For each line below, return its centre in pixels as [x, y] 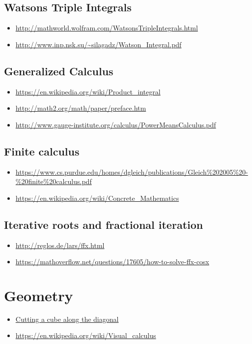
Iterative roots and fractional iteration [104, 224]
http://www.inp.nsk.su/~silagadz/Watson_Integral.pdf [98, 44]
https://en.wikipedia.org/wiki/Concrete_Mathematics [97, 198]
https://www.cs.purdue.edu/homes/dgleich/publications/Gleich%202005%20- [132, 172]
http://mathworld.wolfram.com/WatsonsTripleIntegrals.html [107, 28]
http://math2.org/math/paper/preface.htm [81, 108]
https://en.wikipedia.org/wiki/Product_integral [88, 91]
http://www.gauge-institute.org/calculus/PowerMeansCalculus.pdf [116, 124]
